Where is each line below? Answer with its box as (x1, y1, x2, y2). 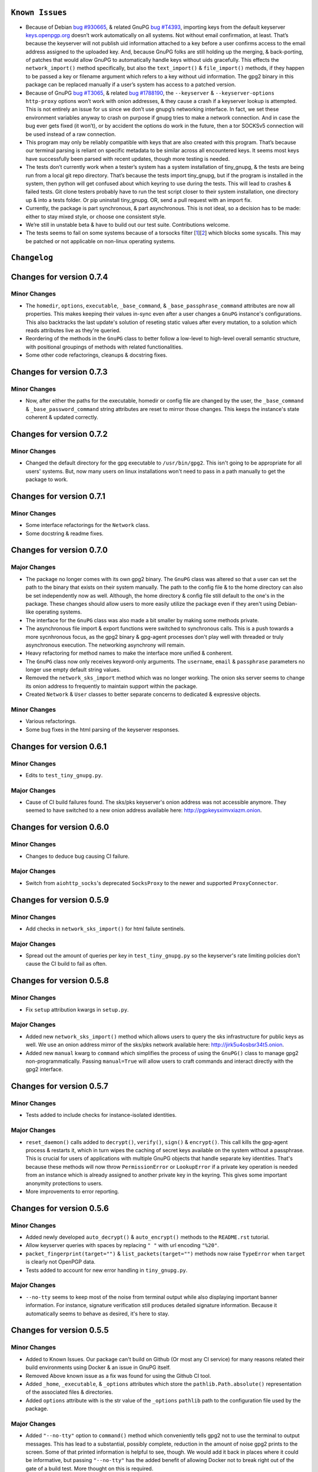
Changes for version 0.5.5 (11, 1325, 109, 1335)
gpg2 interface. (25, 1066, 63, 1073)
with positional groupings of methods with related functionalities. (25, 343, 183, 350)
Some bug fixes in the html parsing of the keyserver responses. (25, 726, 180, 733)
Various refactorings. (25, 718, 77, 725)
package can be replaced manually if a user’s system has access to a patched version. (25, 81, 236, 88)
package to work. (25, 476, 68, 483)
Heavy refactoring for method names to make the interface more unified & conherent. (25, 649, 233, 657)
